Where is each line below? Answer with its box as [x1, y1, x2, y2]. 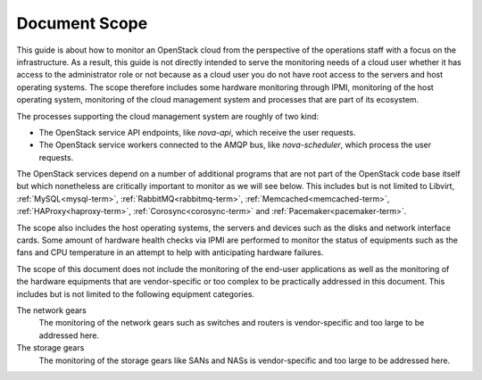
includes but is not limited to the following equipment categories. [16, 288, 254, 299]
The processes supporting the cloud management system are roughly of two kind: [16, 111, 320, 121]
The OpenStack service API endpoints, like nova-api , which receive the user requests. [38, 127, 356, 137]
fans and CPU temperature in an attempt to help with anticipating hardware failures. [16, 247, 324, 258]
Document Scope [16, 13, 148, 33]
